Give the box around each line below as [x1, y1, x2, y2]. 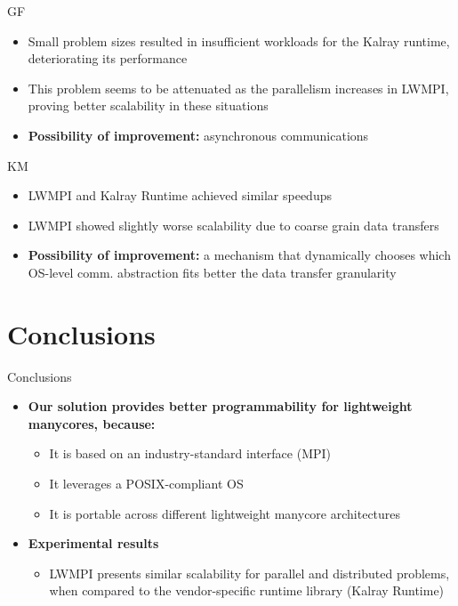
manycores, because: [28, 414, 156, 432]
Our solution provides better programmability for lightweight [28, 397, 413, 416]
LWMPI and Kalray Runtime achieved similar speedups [28, 186, 332, 205]
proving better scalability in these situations [28, 96, 269, 115]
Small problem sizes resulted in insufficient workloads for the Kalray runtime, [28, 31, 450, 50]
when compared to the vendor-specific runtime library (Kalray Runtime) [49, 581, 445, 600]
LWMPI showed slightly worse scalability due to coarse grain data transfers [28, 215, 439, 234]
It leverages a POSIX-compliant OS [49, 474, 244, 493]
